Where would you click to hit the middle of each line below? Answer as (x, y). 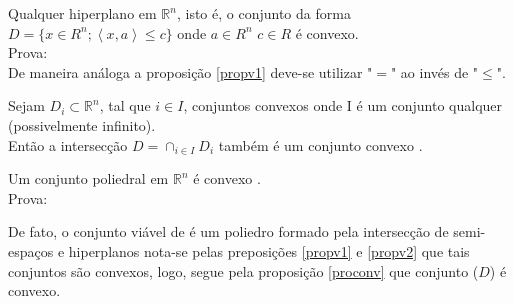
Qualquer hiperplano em (82, 13)
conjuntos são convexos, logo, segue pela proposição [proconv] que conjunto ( (243, 270)
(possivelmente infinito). (82, 124)
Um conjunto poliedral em (88, 178)
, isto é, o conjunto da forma (263, 13)
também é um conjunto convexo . (320, 144)
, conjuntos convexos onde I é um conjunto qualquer (343, 105)
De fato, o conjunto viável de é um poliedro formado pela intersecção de (228, 231)
